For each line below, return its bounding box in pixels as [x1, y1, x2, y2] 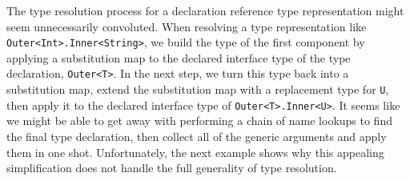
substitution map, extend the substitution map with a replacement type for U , [6, 81, 389, 98]
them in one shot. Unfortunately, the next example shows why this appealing [6, 143, 384, 160]
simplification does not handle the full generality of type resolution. [6, 159, 337, 176]
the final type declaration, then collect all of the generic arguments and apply [6, 128, 387, 144]
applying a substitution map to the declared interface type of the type [6, 49, 351, 66]
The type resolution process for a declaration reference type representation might [6, 2, 404, 18]
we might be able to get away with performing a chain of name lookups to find [6, 112, 392, 129]
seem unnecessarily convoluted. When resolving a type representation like [6, 18, 367, 34]
